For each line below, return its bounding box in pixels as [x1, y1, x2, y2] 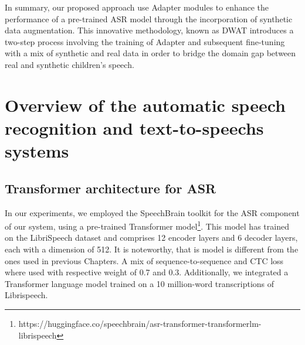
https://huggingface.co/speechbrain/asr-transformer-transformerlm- [18, 317, 262, 329]
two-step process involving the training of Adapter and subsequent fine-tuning [5, 35, 285, 47]
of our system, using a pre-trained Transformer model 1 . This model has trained [5, 218, 289, 232]
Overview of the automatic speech [5, 93, 286, 117]
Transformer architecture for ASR [5, 179, 216, 197]
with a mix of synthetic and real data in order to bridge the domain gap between [5, 47, 296, 59]
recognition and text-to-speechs [5, 115, 264, 139]
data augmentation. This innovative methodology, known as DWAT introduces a [5, 24, 294, 36]
